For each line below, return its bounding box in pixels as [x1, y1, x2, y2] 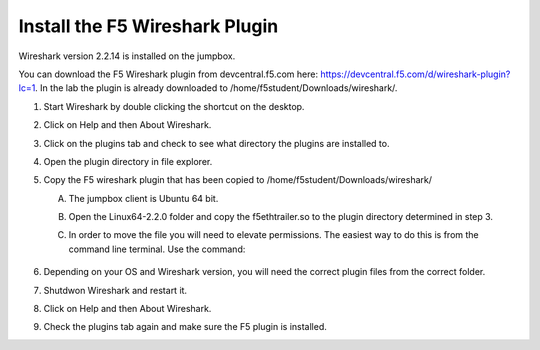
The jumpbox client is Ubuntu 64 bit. [68, 192, 219, 204]
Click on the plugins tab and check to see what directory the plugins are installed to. [43, 137, 390, 149]
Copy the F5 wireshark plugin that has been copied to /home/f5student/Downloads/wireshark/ [43, 174, 433, 186]
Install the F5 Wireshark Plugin [18, 15, 279, 37]
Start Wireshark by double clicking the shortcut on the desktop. [43, 100, 305, 112]
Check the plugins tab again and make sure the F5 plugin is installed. [43, 321, 327, 333]
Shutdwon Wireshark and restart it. [43, 284, 188, 296]
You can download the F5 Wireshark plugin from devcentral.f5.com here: [18, 68, 319, 80]
